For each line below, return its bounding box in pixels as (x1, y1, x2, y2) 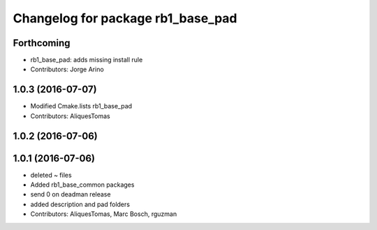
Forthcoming (13, 37, 71, 49)
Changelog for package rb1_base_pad (13, 10, 237, 26)
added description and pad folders (30, 200, 131, 208)
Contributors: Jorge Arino (30, 65, 104, 73)
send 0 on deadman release (30, 190, 111, 199)
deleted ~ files (30, 171, 73, 179)
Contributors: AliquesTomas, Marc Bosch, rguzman (30, 210, 177, 218)
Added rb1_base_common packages (30, 180, 135, 189)
